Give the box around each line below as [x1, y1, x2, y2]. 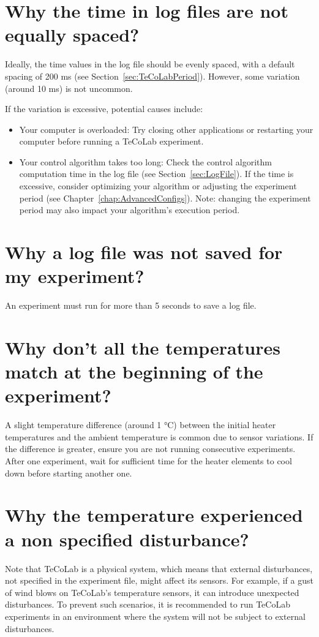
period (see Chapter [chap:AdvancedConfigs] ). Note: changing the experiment [19, 191, 311, 204]
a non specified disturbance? [5, 526, 249, 551]
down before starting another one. [5, 466, 132, 479]
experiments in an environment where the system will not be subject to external [5, 609, 306, 622]
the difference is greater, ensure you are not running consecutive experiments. [5, 442, 296, 455]
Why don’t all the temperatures [5, 334, 280, 360]
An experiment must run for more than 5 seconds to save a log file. [5, 299, 257, 312]
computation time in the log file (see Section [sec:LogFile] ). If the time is [19, 167, 294, 180]
